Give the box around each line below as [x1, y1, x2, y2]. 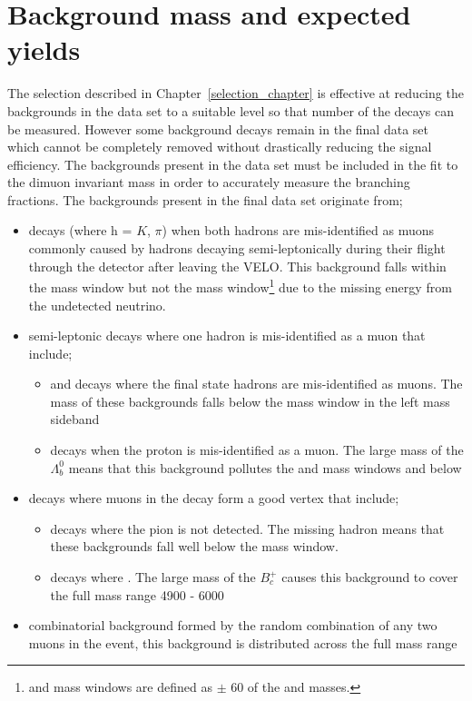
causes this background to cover [281, 568, 458, 587]
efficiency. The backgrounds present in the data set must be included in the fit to [7, 154, 458, 173]
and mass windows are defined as [28, 677, 212, 696]
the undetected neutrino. [28, 295, 166, 314]
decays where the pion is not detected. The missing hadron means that [50, 518, 445, 538]
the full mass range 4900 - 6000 [50, 585, 224, 604]
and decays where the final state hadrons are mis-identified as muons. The [50, 374, 463, 393]
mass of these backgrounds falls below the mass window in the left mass [50, 391, 450, 410]
